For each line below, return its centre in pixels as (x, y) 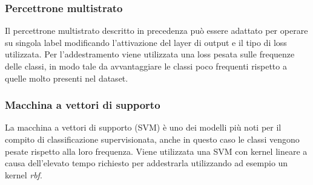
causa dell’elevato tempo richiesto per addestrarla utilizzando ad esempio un (147, 163)
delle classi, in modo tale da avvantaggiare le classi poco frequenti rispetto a (146, 66)
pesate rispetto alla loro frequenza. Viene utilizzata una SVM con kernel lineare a (156, 151)
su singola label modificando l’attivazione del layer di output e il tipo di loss (146, 42)
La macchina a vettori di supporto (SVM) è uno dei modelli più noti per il (143, 127)
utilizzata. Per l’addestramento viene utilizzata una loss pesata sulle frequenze (150, 54)
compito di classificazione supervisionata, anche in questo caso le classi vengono (152, 139)
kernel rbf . (24, 174)
